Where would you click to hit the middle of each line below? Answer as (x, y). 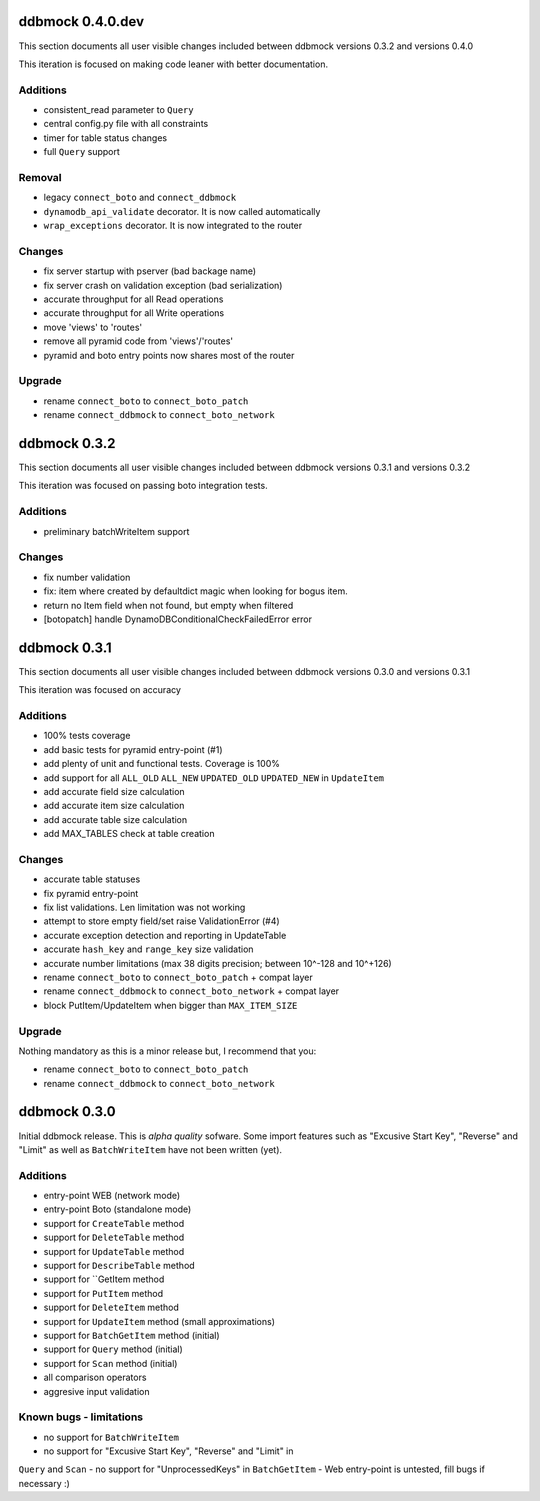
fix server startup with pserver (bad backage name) (150, 271)
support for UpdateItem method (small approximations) (159, 1321)
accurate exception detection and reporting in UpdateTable (165, 935)
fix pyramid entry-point (91, 893)
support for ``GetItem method (104, 1279)
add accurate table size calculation (115, 819)
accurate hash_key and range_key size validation (148, 949)
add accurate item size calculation (114, 806)
